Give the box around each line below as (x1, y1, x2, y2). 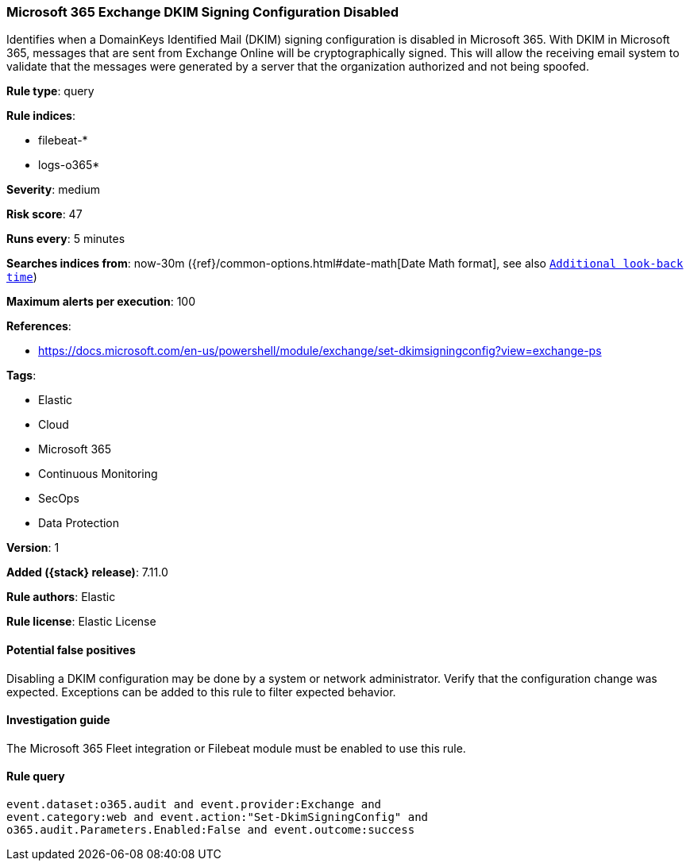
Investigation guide (6, 713, 110, 727)
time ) (6, 270, 37, 284)
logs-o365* (38, 158, 100, 172)
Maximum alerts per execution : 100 (6, 295, 196, 309)
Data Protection (38, 516, 120, 530)
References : (6, 319, 71, 333)
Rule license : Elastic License (6, 615, 156, 629)
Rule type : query (6, 84, 94, 98)
